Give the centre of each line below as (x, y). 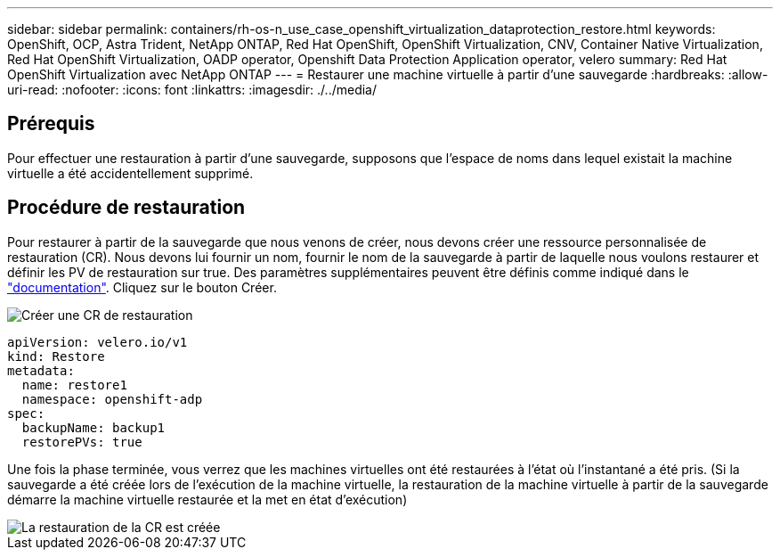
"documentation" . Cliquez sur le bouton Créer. (142, 287)
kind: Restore (56, 356)
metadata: (41, 370)
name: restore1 (74, 385)
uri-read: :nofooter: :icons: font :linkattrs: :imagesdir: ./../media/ (192, 90)
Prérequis (51, 124)
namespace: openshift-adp (112, 399)
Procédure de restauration (126, 208)
